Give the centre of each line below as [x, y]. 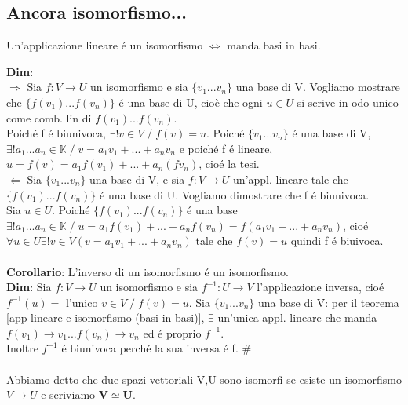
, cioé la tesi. [229, 164]
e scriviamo [68, 394]
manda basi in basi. [274, 45]
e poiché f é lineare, [226, 148]
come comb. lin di [49, 117]
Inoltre [22, 348]
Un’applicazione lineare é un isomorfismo [105, 45]
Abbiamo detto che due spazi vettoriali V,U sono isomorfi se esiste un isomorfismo [204, 379]
